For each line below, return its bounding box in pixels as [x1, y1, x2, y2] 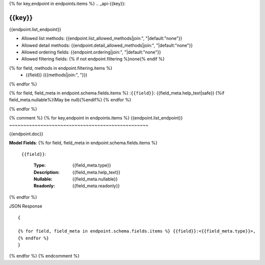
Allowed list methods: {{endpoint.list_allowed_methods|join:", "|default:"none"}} [21, 35, 183, 41]
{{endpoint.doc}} [9, 131, 44, 137]
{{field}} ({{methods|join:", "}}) [26, 72, 88, 78]
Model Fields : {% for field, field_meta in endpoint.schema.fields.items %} [9, 140, 158, 146]
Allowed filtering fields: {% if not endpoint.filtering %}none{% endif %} [21, 56, 165, 62]
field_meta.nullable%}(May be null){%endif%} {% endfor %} [9, 97, 132, 103]
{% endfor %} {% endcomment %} [9, 253, 79, 259]
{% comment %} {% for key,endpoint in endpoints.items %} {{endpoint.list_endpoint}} [9, 115, 183, 121]
